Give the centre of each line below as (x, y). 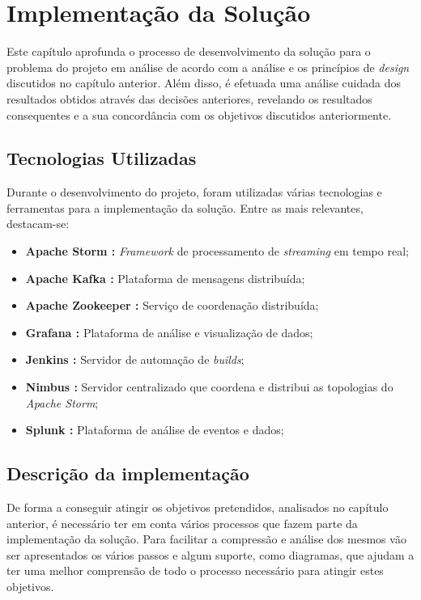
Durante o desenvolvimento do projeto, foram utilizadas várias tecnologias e (194, 192)
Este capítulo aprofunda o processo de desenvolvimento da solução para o (189, 51)
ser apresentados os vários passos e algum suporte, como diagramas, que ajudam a (210, 554)
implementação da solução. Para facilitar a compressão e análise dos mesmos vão (206, 539)
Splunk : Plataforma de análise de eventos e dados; (155, 430)
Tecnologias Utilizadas (102, 158)
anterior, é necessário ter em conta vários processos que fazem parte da (182, 523)
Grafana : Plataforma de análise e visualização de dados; (169, 332)
